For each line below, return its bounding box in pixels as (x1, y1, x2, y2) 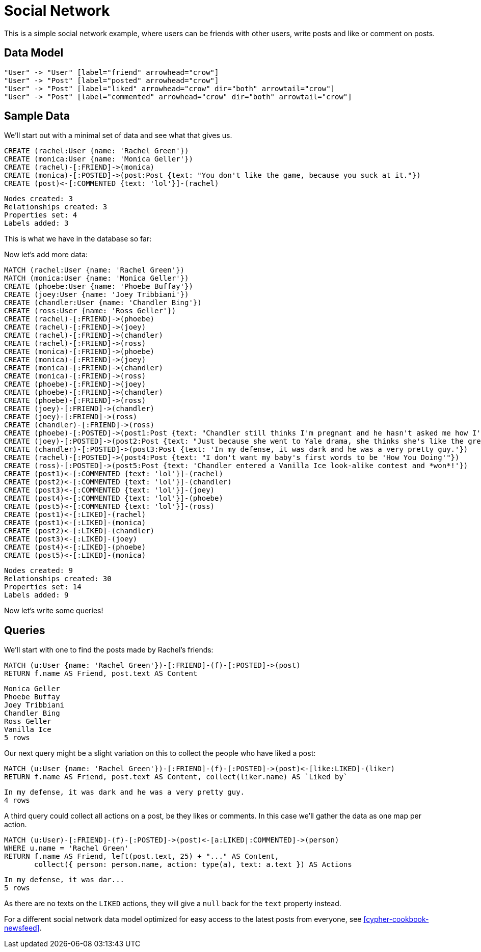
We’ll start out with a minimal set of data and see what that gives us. (4, 131, 232, 140)
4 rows (4, 796, 30, 805)
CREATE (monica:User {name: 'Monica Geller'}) (4, 155, 193, 164)
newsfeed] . (4, 923, 42, 933)
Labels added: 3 (4, 219, 69, 228)
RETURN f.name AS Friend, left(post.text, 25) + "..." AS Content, (4, 852, 279, 861)
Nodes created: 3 (4, 195, 73, 203)
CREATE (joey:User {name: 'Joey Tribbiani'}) (4, 290, 189, 299)
